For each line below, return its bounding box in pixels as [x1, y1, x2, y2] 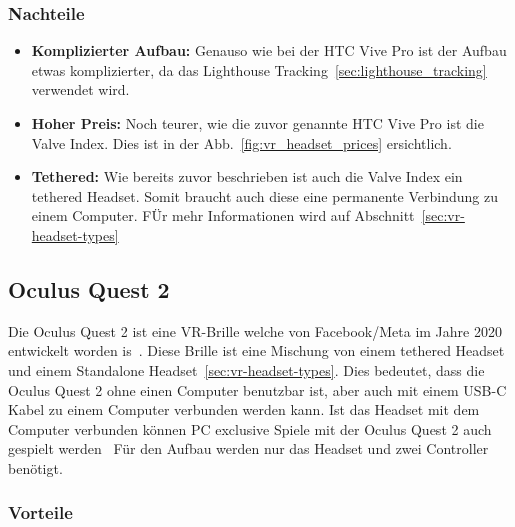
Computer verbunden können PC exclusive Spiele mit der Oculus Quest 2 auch [8, 418, 492, 439]
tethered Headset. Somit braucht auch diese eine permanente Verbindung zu [31, 185, 498, 206]
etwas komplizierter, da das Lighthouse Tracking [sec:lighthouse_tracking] [31, 59, 487, 80]
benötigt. [8, 457, 63, 478]
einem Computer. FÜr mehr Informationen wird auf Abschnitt [31, 205, 415, 226]
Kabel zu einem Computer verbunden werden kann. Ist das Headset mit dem [8, 399, 480, 420]
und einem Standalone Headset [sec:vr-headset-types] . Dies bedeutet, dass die [8, 359, 485, 380]
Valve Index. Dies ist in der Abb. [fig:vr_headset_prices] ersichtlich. [31, 132, 452, 153]
